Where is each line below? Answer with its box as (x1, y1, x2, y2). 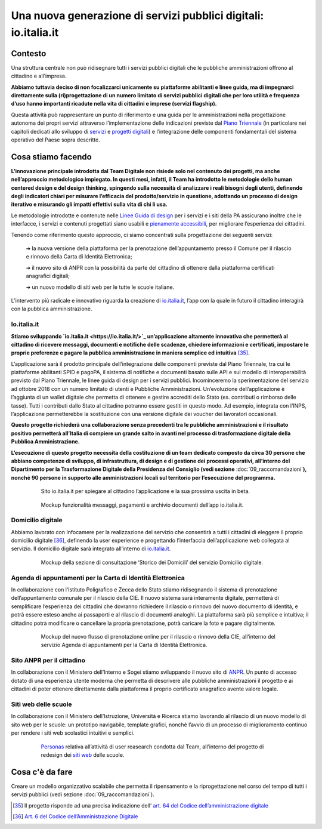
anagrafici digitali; (26, 272, 70, 280)
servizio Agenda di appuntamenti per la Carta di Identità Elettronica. (41, 642, 208, 649)
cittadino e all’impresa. (11, 72, 67, 80)
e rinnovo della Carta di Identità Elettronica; (26, 253, 132, 260)
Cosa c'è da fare (11, 767, 73, 777)
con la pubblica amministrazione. (11, 305, 92, 313)
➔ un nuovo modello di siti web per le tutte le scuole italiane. (26, 283, 175, 291)
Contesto (11, 48, 47, 58)
